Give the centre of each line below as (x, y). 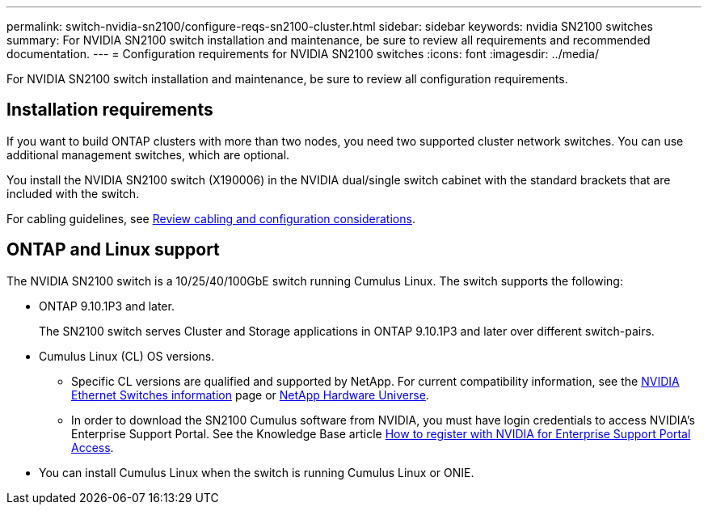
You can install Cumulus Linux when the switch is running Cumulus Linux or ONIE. (257, 472)
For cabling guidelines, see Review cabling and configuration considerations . (211, 218)
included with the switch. (73, 193)
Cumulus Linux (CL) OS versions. (127, 356)
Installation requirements (110, 110)
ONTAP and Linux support (113, 250)
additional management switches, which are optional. (148, 154)
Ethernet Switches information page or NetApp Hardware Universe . (250, 395)
